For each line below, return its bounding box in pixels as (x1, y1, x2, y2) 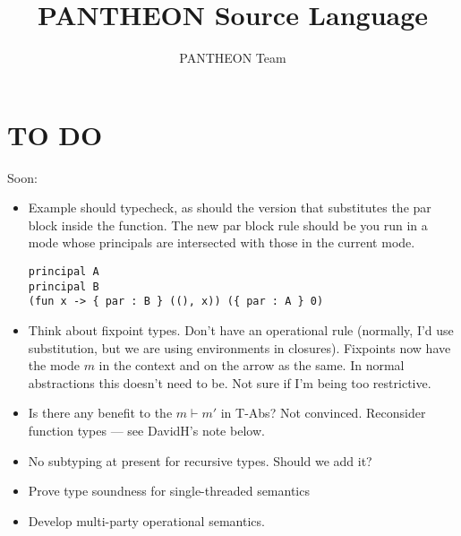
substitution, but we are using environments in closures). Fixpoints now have (28, 338, 451, 357)
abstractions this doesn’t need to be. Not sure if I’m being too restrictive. (28, 373, 431, 392)
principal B (28, 280, 99, 293)
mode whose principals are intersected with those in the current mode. (28, 233, 415, 252)
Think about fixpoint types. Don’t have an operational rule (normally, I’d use (28, 321, 454, 339)
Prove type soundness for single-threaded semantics (28, 481, 310, 500)
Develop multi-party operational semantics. (28, 511, 265, 530)
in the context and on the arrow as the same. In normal (98, 356, 405, 375)
